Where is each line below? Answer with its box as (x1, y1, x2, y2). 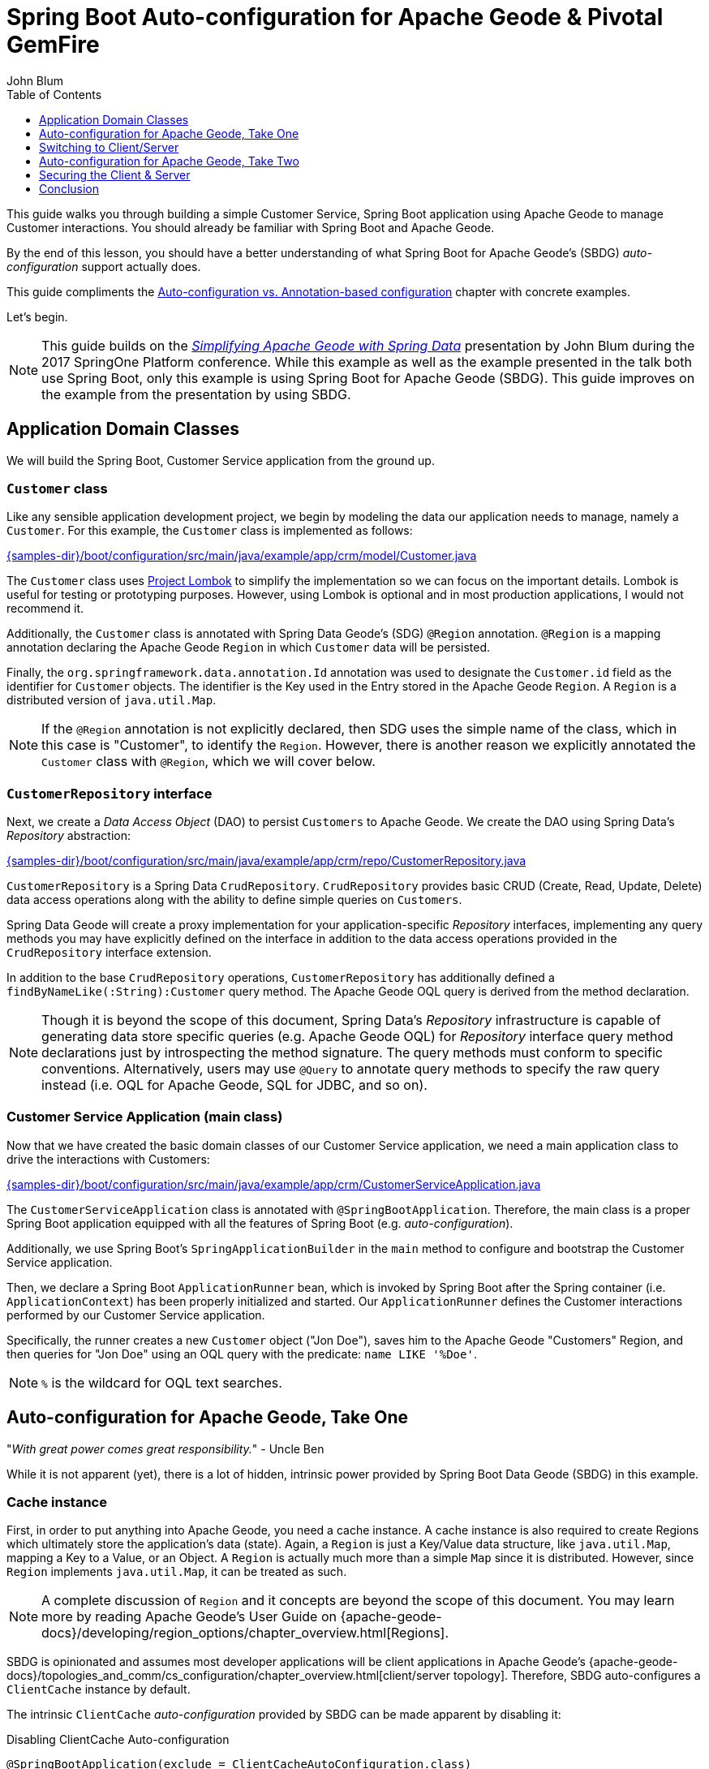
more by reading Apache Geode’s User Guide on (41, 1608, 337, 1625)
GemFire (6, 31, 100, 58)
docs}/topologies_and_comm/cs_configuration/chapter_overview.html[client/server (6, 1668, 450, 1683)
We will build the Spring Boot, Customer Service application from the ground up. (6, 453, 435, 467)
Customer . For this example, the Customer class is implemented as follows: (6, 523, 413, 538)
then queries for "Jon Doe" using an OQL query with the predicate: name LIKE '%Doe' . (6, 1346, 477, 1361)
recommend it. (6, 601, 84, 616)
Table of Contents (6, 87, 102, 101)
